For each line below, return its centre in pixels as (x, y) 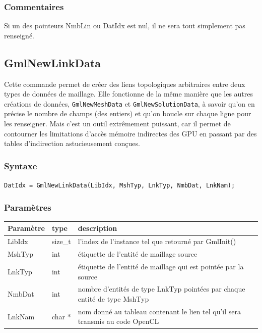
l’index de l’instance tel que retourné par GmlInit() (157, 241)
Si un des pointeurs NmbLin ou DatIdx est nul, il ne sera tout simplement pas (125, 26)
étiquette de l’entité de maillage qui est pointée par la (161, 266)
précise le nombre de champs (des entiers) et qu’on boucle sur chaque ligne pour (128, 113)
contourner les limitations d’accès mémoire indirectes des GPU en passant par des (130, 133)
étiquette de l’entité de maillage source (138, 254)
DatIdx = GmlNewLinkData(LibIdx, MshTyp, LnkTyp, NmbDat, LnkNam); (120, 186)
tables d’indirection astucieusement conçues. (72, 143)
